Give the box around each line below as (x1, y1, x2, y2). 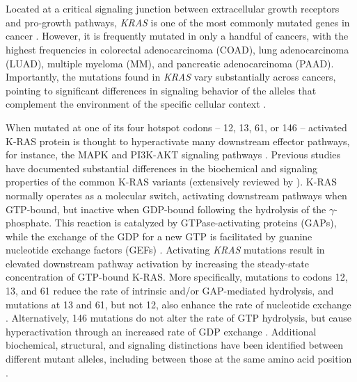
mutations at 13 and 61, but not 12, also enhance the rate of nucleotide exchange (6, 297, 351, 311)
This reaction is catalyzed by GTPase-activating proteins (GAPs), (54, 215, 337, 230)
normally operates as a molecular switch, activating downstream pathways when (6, 188, 347, 202)
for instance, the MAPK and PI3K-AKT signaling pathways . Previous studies (6, 147, 341, 162)
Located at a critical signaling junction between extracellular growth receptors (6, 1, 340, 16)
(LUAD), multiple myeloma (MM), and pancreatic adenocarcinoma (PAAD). (6, 56, 334, 70)
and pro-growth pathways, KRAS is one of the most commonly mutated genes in (6, 15, 350, 29)
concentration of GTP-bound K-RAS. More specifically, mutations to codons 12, (6, 269, 348, 284)
